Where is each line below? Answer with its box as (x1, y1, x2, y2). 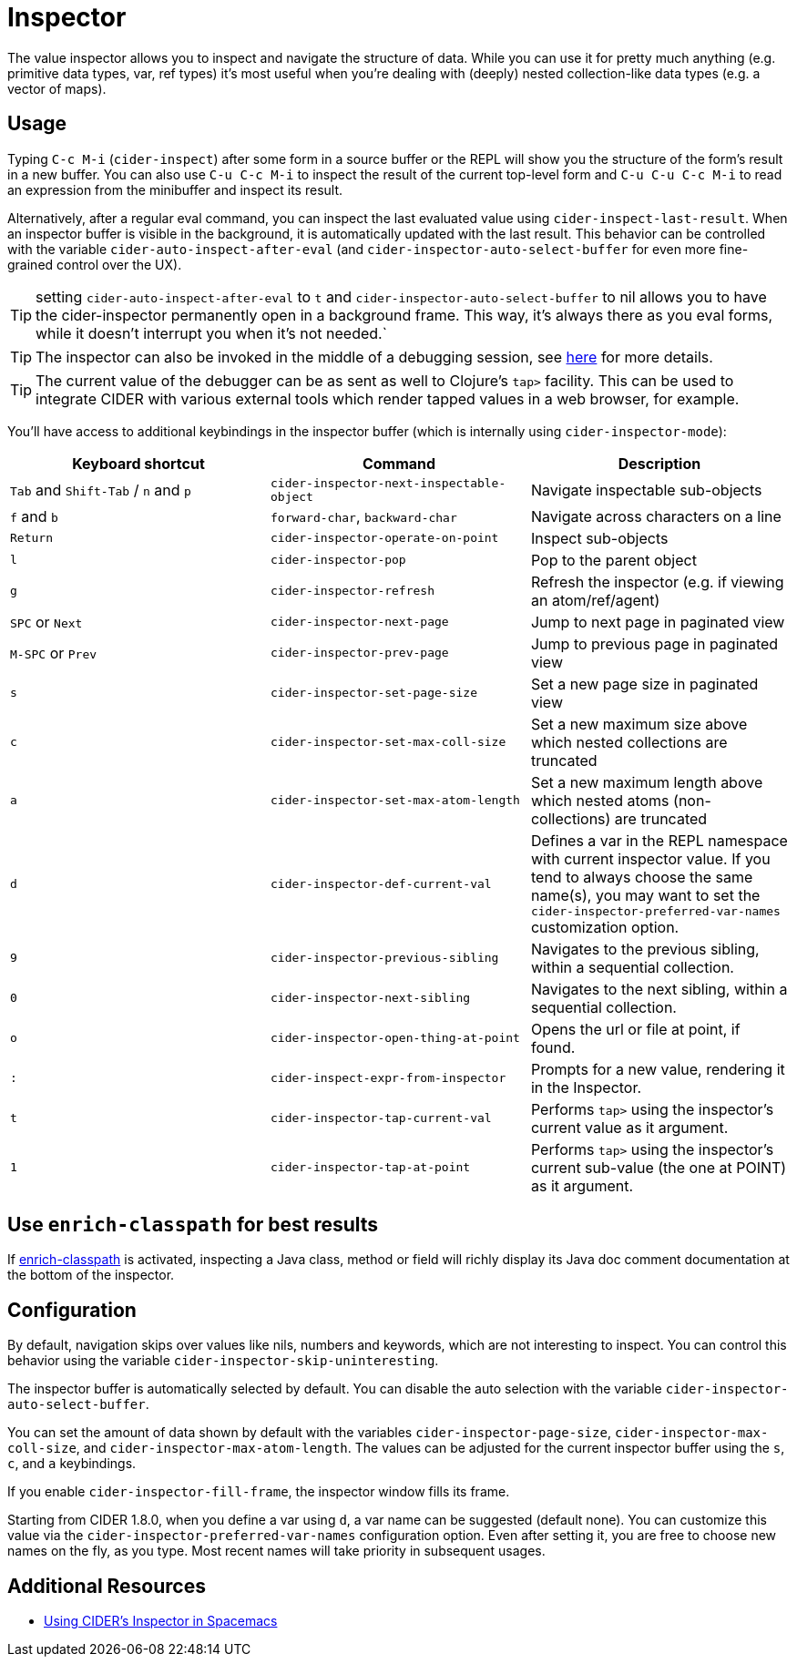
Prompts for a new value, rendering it (530, 1059, 785, 1078)
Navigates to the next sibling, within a (530, 979, 788, 998)
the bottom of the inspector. (7, 1267, 175, 1283)
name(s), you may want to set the (530, 885, 761, 904)
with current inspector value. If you (530, 849, 771, 868)
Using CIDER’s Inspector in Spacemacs (44, 1613, 278, 1629)
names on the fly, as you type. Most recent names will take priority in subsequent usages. (7, 1543, 546, 1559)
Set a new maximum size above (530, 714, 748, 733)
